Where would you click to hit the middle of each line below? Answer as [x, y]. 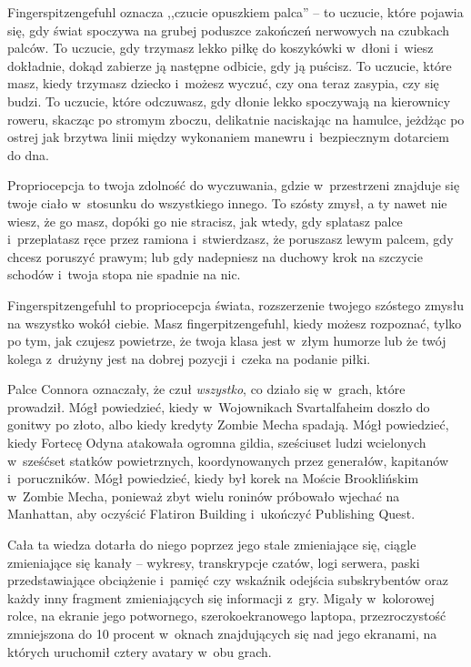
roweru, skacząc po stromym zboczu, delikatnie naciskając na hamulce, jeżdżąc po [236, 119]
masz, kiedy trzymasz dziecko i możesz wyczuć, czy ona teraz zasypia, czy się [223, 83]
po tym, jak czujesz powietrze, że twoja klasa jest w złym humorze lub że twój [227, 341]
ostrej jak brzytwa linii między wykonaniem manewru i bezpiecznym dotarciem [228, 137]
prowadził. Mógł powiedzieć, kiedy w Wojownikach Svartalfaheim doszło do [219, 406]
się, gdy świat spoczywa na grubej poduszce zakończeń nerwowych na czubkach [229, 30]
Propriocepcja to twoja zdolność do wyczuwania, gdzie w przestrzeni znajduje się [234, 185]
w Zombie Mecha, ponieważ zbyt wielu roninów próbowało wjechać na [204, 495]
